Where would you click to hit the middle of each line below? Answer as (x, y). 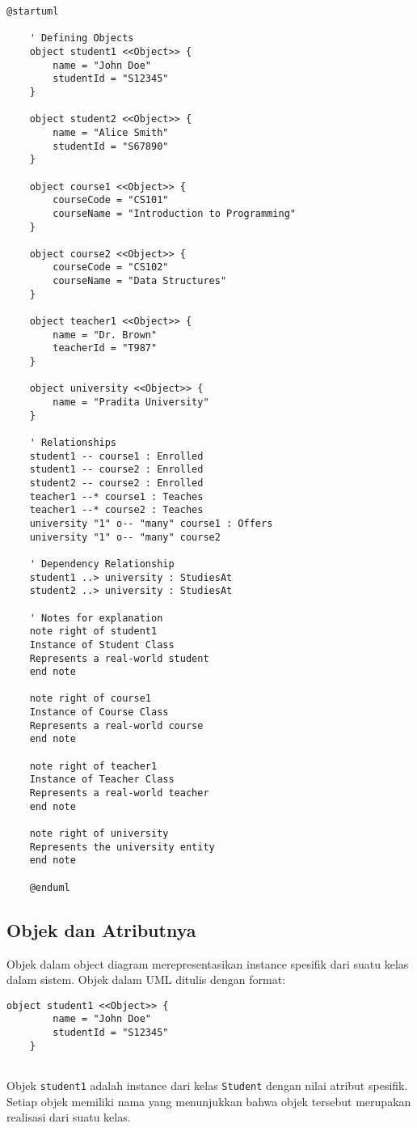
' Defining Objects (82, 38)
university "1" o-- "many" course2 (125, 537)
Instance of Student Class (102, 645)
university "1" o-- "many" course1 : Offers (151, 523)
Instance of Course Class (99, 712)
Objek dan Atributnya (101, 929)
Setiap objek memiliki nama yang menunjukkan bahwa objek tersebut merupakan (209, 1101)
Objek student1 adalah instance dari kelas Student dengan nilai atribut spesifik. (207, 1085)
